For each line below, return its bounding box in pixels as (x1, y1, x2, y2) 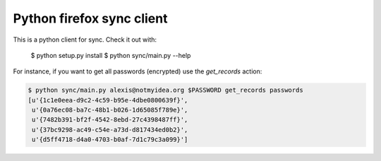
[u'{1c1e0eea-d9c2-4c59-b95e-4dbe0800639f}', (28, 96, 188, 104)
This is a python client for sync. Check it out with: (13, 35, 157, 44)
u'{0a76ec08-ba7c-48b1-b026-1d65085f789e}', (32, 106, 188, 114)
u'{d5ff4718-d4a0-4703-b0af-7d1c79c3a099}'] (32, 136, 188, 144)
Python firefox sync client (13, 11, 168, 26)
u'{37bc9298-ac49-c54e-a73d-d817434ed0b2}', (32, 126, 188, 133)
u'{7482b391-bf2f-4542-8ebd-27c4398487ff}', (32, 116, 188, 124)
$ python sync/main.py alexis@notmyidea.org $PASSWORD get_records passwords (28, 86, 303, 95)
